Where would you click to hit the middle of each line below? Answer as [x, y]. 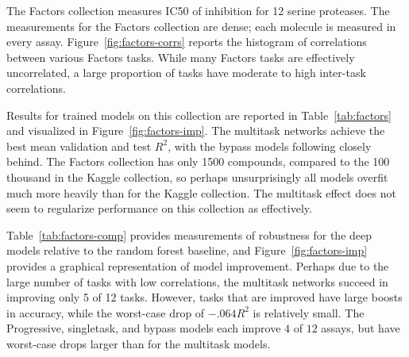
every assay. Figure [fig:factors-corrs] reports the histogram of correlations [187, 42]
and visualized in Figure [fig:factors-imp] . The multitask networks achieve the [196, 131]
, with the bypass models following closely [270, 146]
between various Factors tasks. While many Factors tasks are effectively [181, 57]
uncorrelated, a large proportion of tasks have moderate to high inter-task [186, 73]
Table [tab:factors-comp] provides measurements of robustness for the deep [189, 234]
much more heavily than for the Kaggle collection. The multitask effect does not [201, 192]
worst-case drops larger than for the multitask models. [139, 343]
